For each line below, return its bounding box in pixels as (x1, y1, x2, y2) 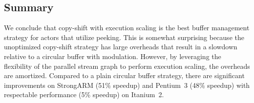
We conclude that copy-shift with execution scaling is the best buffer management (4, 22, 250, 33)
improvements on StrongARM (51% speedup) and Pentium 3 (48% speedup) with (4, 80, 250, 90)
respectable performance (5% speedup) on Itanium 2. (4, 89, 164, 100)
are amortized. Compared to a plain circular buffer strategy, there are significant (4, 70, 245, 81)
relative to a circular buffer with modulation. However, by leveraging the (4, 51, 221, 61)
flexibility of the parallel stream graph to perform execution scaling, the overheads (4, 61, 250, 71)
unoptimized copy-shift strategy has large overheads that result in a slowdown (4, 41, 237, 52)
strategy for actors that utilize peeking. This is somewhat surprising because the (4, 32, 244, 42)
